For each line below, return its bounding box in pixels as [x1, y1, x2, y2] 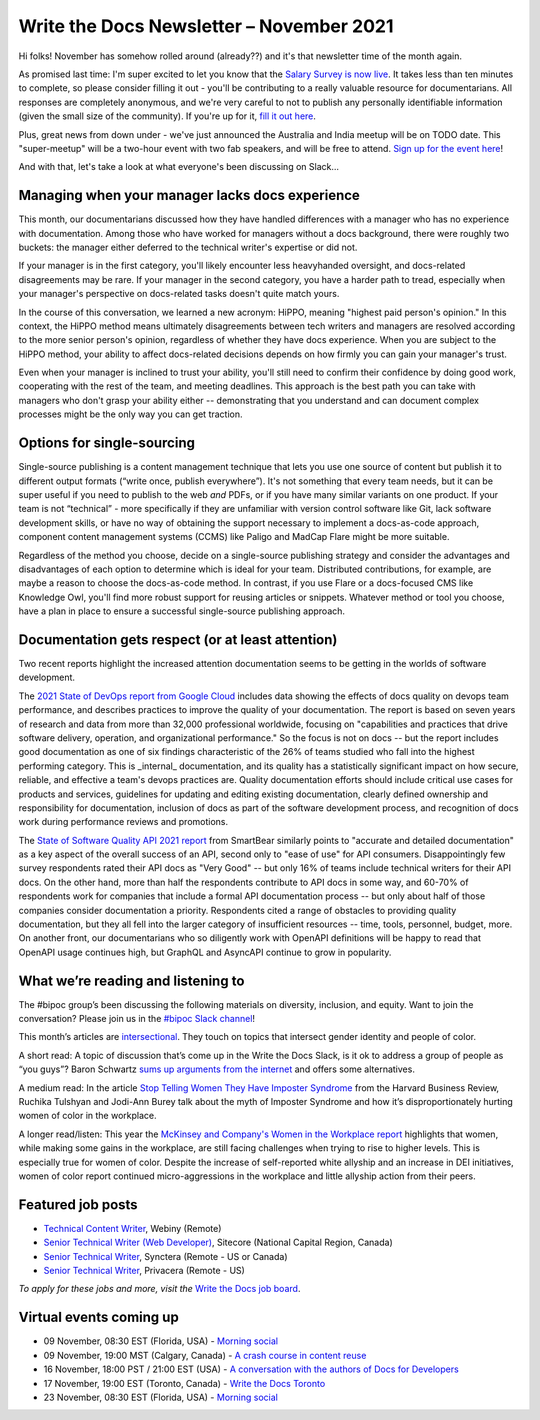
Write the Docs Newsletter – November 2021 [18, 15, 394, 37]
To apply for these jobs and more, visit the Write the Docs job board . [18, 1283, 301, 1295]
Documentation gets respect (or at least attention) [18, 631, 338, 648]
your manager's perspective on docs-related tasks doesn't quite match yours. [18, 288, 340, 300]
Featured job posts [18, 1196, 139, 1213]
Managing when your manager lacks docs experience [18, 187, 360, 204]
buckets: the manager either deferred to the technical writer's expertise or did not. [18, 241, 358, 253]
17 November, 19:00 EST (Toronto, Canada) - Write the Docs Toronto [43, 1377, 326, 1389]
